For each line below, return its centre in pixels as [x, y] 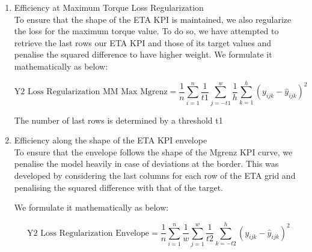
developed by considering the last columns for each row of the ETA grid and [155, 175]
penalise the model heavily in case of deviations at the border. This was [146, 163]
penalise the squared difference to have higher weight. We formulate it [143, 54]
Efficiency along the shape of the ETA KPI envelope [111, 140]
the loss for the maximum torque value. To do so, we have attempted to [146, 31]
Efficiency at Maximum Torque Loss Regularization [109, 7]
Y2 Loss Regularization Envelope [88, 233]
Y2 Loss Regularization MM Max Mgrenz [91, 92]
